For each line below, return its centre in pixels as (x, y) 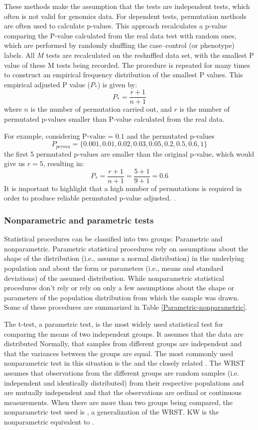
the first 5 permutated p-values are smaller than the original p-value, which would (129, 153)
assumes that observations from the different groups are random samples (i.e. (122, 373)
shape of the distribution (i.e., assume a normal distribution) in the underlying (124, 258)
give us (15, 163)
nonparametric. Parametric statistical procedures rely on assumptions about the (126, 248)
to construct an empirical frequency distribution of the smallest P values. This (124, 75)
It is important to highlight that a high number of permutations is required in (123, 188)
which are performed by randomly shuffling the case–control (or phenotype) (119, 45)
